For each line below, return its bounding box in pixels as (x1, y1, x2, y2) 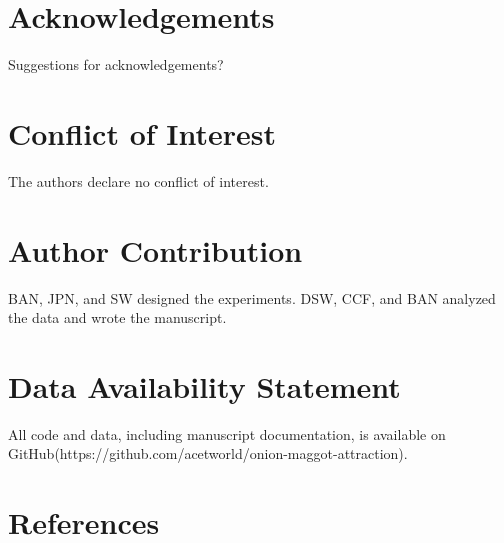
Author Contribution (8, 229, 303, 270)
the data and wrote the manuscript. (8, 307, 227, 328)
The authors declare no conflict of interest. (8, 170, 269, 191)
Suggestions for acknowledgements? (8, 54, 224, 75)
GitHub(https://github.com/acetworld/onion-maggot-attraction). (8, 443, 408, 464)
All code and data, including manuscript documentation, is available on (8, 423, 446, 444)
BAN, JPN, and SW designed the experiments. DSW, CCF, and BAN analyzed (8, 287, 496, 308)
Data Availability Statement (8, 365, 401, 406)
